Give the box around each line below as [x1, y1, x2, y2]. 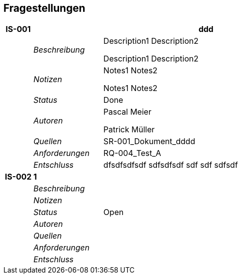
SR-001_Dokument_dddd [103, 136, 195, 147]
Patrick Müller [103, 124, 155, 135]
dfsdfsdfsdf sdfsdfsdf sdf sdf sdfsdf [103, 160, 238, 170]
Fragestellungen [3, 2, 86, 14]
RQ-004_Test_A [103, 148, 161, 158]
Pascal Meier [103, 107, 151, 117]
